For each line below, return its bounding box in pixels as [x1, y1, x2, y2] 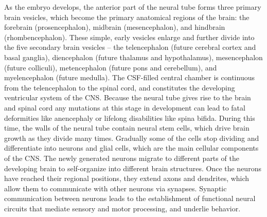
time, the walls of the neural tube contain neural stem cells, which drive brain [4, 122, 250, 133]
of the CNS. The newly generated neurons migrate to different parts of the [4, 152, 239, 163]
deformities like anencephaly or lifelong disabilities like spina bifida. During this [4, 112, 255, 123]
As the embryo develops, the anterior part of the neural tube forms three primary [4, 2, 261, 12]
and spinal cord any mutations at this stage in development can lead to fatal [4, 102, 245, 113]
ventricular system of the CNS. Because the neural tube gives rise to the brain [4, 92, 251, 103]
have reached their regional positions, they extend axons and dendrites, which [4, 173, 250, 184]
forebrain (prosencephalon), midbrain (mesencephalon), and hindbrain [4, 22, 225, 32]
